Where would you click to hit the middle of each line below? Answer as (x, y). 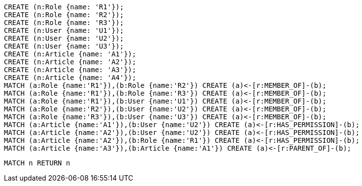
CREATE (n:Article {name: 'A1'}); (70, 54)
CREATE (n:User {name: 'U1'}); (64, 30)
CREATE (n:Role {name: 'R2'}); (64, 15)
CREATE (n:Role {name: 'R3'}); (64, 23)
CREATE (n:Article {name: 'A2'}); (70, 62)
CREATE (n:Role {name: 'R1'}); (64, 7)
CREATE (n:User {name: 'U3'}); (64, 46)
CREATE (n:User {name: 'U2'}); (64, 38)
